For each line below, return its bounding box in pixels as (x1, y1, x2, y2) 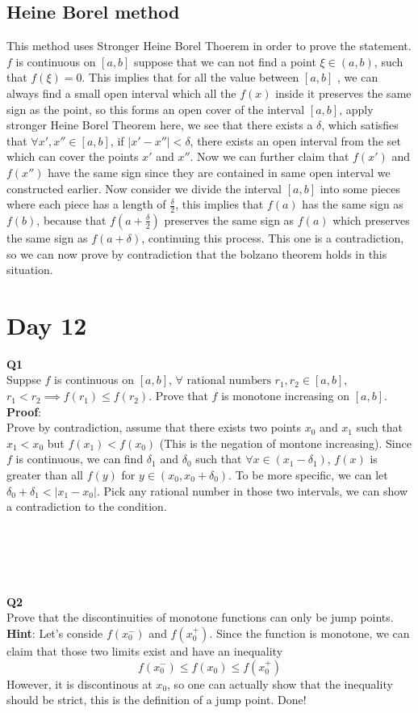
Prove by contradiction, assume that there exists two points (6, 419, 302, 436)
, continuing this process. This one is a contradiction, (141, 229, 404, 246)
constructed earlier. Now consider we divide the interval (6, 179, 282, 196)
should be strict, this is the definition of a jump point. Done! (6, 691, 307, 708)
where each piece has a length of (6, 196, 166, 213)
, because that (36, 211, 107, 228)
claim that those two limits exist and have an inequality (6, 642, 283, 659)
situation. (6, 261, 53, 278)
